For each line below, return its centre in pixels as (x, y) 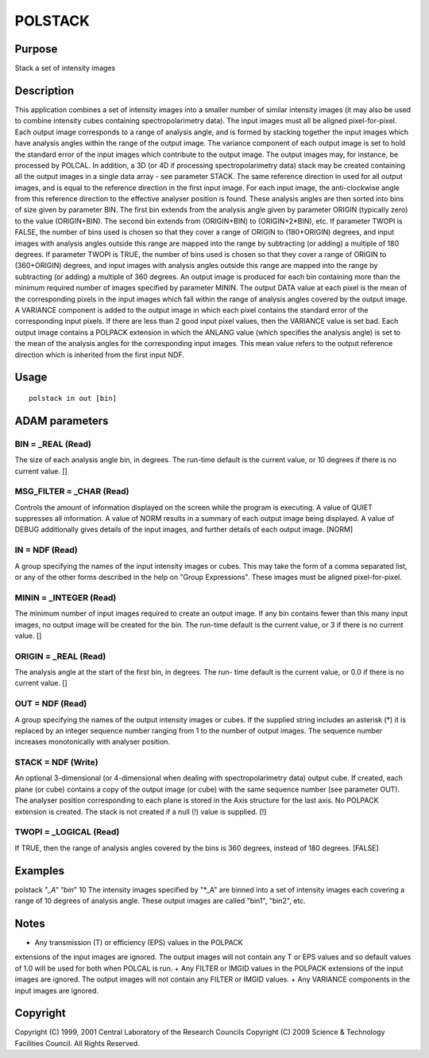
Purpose (36, 49)
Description (44, 90)
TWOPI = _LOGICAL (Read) (67, 832)
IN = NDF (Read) (46, 550)
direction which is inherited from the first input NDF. (99, 355)
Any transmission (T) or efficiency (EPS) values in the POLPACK (139, 942)
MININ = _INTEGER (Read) (66, 597)
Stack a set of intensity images (65, 68)
